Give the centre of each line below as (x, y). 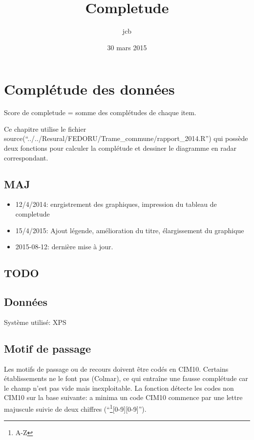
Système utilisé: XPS (35, 322)
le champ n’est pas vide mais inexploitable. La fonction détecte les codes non (119, 388)
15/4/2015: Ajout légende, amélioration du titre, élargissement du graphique (130, 230)
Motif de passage (48, 348)
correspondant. (26, 157)
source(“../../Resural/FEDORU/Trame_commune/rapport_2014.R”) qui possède (126, 138)
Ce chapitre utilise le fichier (45, 129)
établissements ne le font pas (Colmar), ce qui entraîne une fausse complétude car (126, 378)
